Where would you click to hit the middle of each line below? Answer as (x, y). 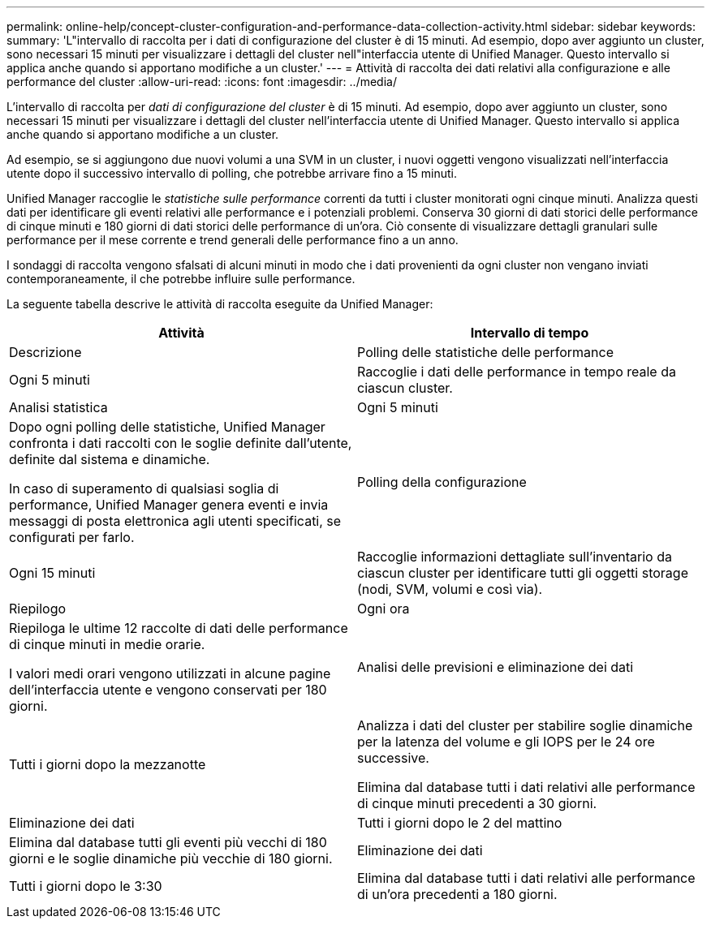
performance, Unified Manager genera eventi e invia (169, 505)
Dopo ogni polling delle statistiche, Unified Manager (167, 427)
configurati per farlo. (72, 537)
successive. (393, 758)
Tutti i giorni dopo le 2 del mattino (460, 823)
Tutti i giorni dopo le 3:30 (86, 886)
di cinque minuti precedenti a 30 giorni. (477, 803)
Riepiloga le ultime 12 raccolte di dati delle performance (179, 628)
